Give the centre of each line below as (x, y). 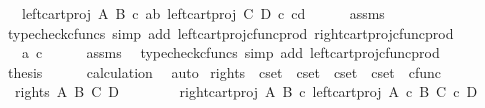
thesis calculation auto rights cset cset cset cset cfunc (224, 71)
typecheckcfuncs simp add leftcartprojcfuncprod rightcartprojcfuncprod (230, 32)
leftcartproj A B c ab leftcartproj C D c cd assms (203, 13)
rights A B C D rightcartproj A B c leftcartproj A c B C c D (246, 91)
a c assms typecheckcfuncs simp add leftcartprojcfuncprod (230, 52)
